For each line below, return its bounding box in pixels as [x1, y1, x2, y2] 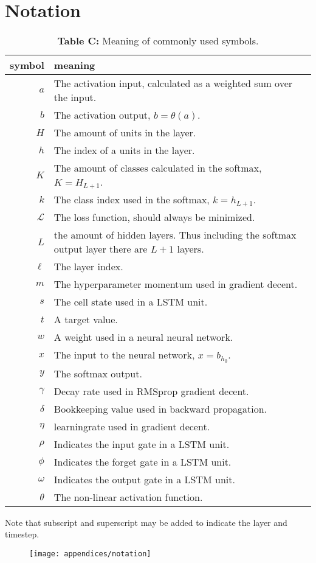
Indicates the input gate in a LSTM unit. [53, 436, 230, 451]
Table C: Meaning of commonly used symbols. [57, 33, 259, 48]
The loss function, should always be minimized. [53, 210, 255, 225]
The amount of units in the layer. [53, 125, 196, 140]
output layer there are [53, 242, 148, 256]
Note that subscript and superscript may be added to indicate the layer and [5, 516, 287, 528]
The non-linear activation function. [53, 489, 203, 504]
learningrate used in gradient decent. [53, 419, 210, 433]
